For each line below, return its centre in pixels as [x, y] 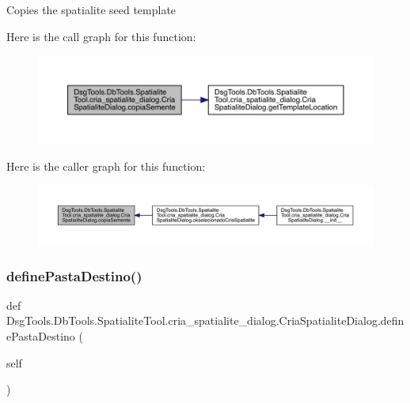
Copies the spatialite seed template [91, 9]
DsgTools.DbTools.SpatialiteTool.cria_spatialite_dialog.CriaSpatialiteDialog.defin [205, 320]
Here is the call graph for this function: [101, 36]
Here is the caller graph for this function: [106, 166]
